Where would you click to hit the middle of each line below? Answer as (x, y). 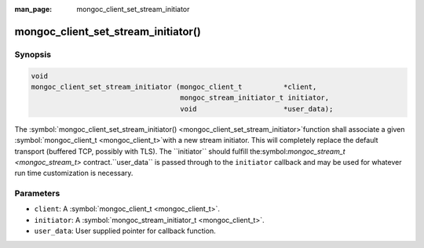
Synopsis (33, 54)
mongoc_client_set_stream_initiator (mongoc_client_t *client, (174, 87)
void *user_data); (257, 109)
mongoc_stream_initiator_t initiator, (255, 98)
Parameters (37, 194)
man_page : (33, 9)
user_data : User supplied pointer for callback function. (125, 231)
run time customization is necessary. (74, 173)
